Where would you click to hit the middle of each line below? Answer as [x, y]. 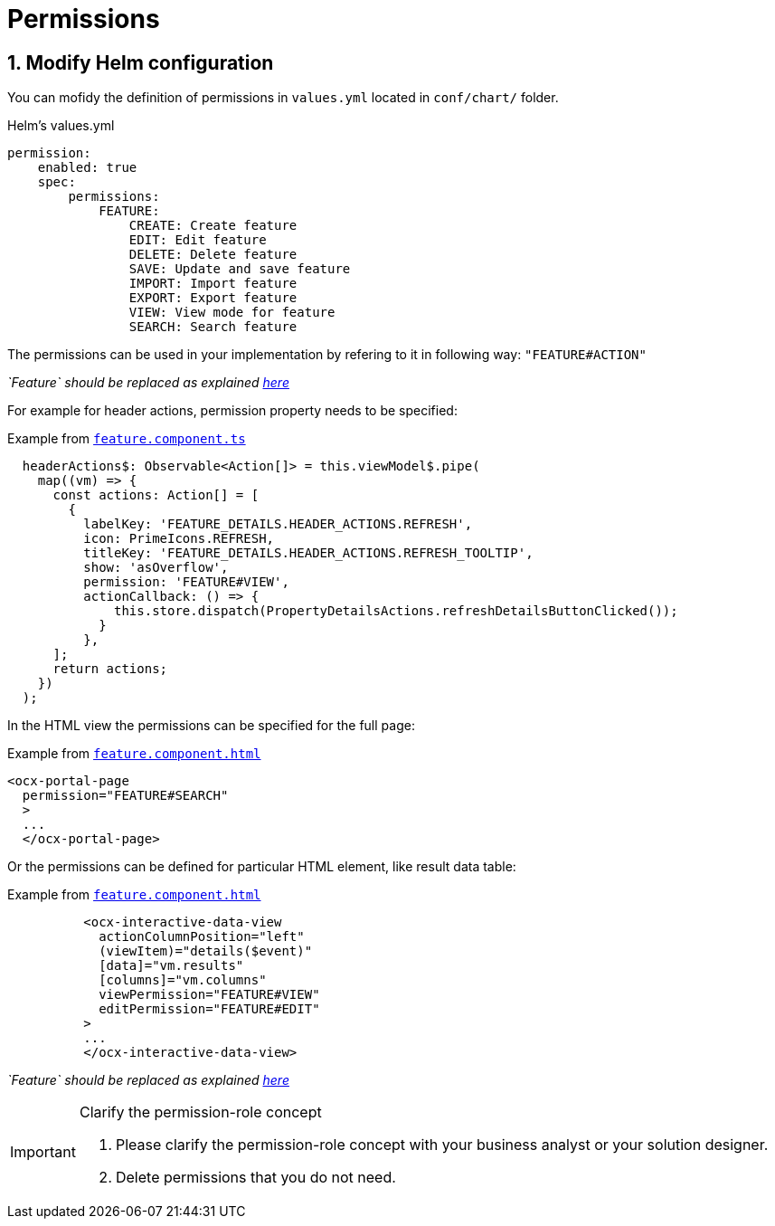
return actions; [110, 669]
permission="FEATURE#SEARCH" [125, 796]
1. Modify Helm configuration [141, 62]
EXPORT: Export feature [213, 298]
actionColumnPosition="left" [202, 937]
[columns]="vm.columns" [183, 980]
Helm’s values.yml [61, 126]
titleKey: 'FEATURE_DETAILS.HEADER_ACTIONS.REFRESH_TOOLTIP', [308, 553]
